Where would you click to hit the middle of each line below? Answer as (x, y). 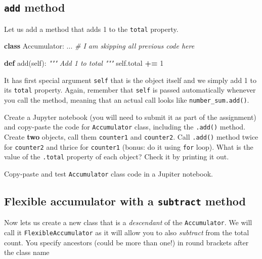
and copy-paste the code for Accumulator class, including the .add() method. (125, 127)
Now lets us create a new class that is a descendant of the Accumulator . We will (128, 222)
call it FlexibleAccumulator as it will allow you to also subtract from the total (127, 232)
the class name (27, 252)
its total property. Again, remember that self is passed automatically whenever (130, 90)
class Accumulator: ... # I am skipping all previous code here (99, 46)
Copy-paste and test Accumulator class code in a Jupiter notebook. (108, 173)
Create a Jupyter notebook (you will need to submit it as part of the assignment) (130, 117)
